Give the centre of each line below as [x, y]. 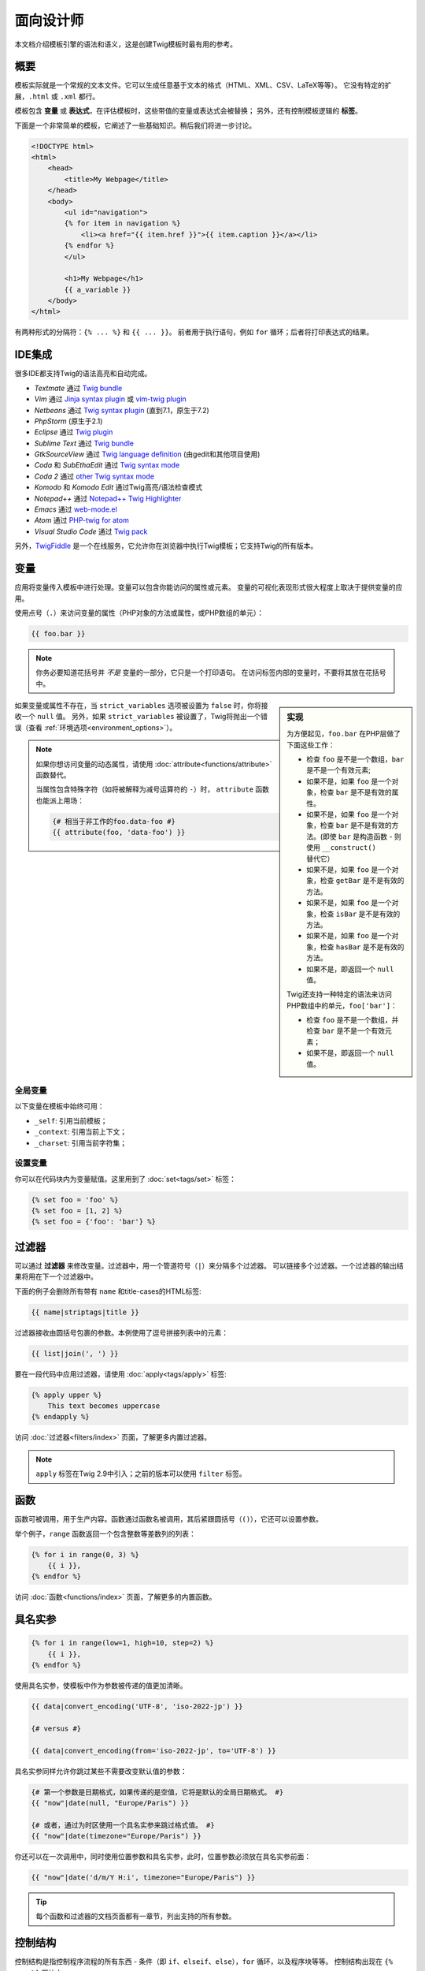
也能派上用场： [60, 800]
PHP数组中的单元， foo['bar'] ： [342, 1005]
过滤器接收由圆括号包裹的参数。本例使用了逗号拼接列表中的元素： [121, 1332]
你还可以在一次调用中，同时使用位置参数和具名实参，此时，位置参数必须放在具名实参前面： [163, 1857]
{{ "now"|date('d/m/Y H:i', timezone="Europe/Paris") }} [143, 1878]
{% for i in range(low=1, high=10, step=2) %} [122, 1643]
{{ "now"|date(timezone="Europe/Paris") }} [116, 1836]
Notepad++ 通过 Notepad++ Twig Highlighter [108, 498]
